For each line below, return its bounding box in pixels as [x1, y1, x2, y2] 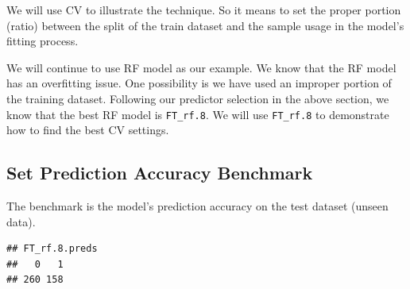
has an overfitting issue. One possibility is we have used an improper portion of [6, 75, 392, 91]
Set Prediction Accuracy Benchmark [6, 160, 313, 185]
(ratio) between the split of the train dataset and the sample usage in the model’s [6, 17, 404, 33]
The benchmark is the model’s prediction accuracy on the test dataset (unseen [6, 198, 389, 214]
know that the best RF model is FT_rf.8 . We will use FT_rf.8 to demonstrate [6, 106, 389, 122]
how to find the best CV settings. [6, 121, 169, 138]
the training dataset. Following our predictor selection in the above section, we [6, 90, 389, 106]
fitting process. [6, 33, 79, 49]
